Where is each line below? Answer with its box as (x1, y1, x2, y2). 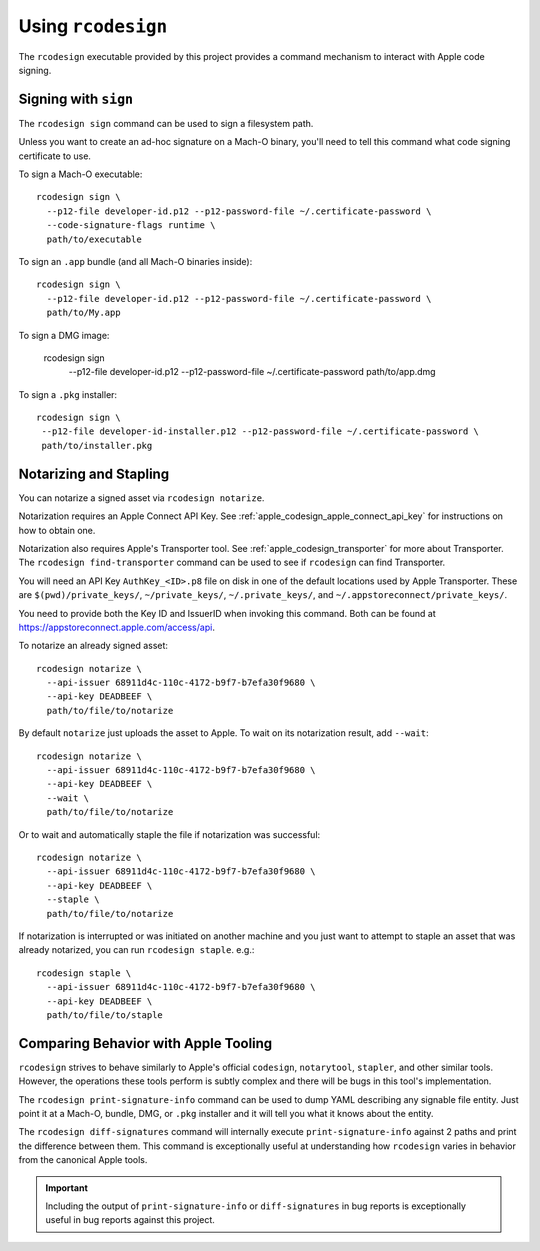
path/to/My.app (46, 307, 121, 319)
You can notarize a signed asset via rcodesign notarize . (18, 491, 265, 504)
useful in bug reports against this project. (45, 1214, 215, 1226)
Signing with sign (18, 90, 134, 107)
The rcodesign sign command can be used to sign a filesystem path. (18, 117, 314, 129)
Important (45, 1181, 89, 1194)
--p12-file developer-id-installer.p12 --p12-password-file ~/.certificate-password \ (41, 426, 480, 437)
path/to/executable (46, 233, 142, 245)
